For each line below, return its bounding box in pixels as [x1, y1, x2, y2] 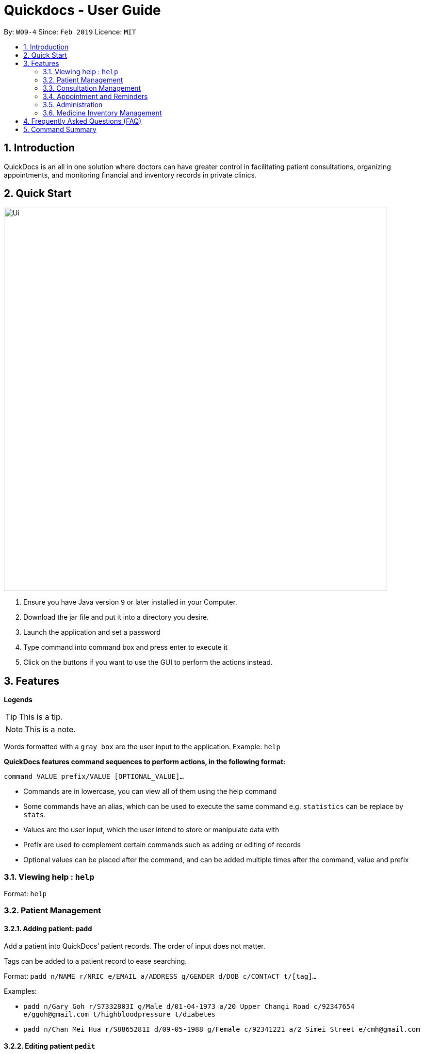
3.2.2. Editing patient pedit [4, 1042, 95, 1051]
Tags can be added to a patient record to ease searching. [4, 956, 187, 965]
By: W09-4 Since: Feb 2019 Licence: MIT [4, 27, 136, 36]
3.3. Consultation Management [43, 83, 141, 92]
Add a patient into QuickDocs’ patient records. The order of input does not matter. [4, 941, 265, 950]
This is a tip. [19, 712, 63, 722]
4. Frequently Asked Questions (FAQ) [23, 116, 142, 125]
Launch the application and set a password [23, 628, 161, 637]
